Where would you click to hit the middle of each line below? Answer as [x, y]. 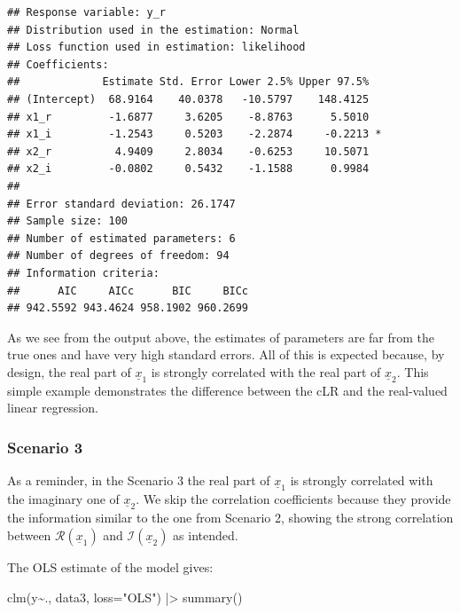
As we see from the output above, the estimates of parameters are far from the [221, 337]
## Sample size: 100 [68, 221]
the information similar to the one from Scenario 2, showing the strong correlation [230, 518]
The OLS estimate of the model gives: [110, 566]
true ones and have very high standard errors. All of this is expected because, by [226, 354]
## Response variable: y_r [86, 12]
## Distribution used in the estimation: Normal [153, 30]
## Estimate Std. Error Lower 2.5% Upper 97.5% [188, 82]
